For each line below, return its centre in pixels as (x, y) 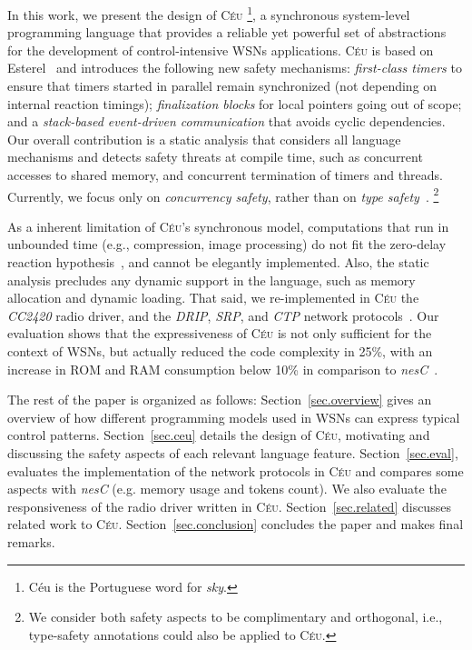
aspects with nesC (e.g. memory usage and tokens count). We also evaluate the (227, 489)
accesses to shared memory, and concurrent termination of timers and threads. (225, 175)
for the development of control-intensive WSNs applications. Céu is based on (221, 50)
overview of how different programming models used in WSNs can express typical (234, 417)
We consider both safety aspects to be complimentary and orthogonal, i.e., (236, 617)
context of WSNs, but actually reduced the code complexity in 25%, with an (220, 351)
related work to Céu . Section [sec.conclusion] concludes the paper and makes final (236, 524)
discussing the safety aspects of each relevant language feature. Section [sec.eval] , (233, 452)
